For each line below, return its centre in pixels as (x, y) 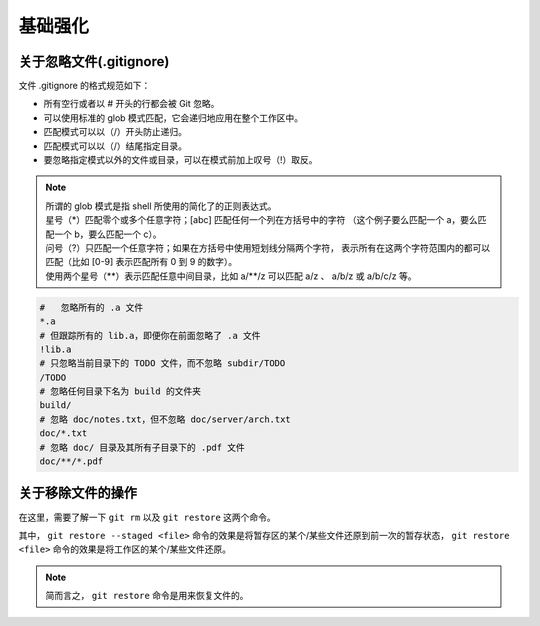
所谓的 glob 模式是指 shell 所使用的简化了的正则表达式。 (161, 206)
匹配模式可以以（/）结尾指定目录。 (115, 146)
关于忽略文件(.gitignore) (94, 61)
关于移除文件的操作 (77, 493)
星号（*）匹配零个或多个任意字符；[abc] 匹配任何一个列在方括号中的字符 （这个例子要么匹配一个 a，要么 (262, 220)
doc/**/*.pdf (71, 461)
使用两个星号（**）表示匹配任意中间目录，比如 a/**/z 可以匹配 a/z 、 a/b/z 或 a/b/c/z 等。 (231, 276)
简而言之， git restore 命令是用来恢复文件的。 (147, 596)
